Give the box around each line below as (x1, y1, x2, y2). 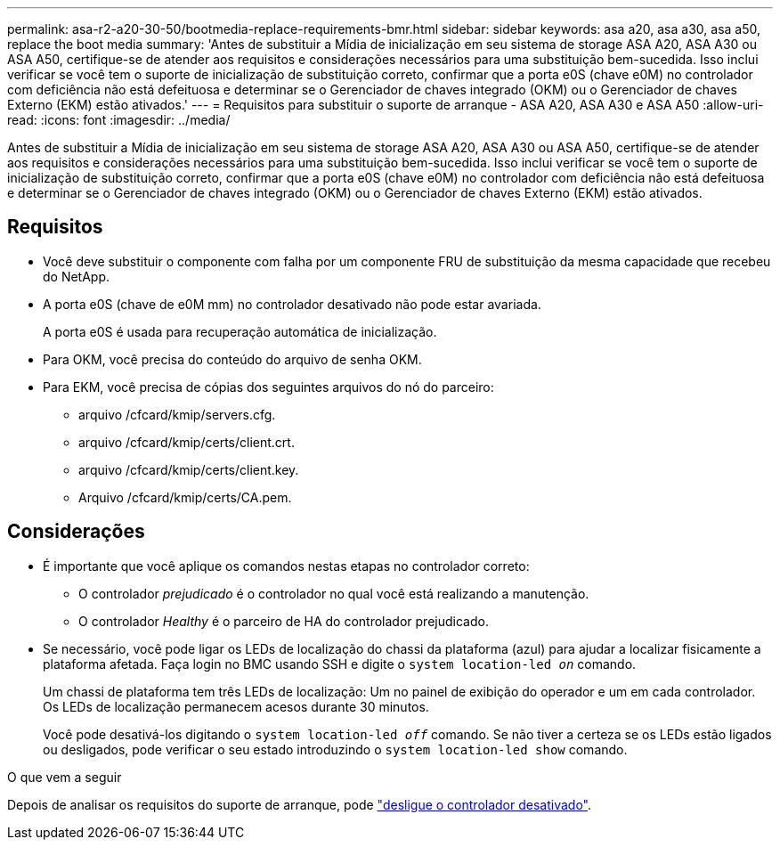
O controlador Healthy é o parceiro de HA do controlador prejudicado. (78, 613, 489, 629)
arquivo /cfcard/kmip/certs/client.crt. (78, 434, 295, 450)
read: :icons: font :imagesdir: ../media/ (7, 112, 231, 127)
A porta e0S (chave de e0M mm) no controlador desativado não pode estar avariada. (43, 296, 541, 312)
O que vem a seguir (7, 769, 122, 785)
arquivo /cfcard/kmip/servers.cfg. (78, 406, 276, 422)
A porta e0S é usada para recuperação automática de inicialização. (43, 323, 437, 339)
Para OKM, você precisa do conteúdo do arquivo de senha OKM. (43, 351, 422, 367)
